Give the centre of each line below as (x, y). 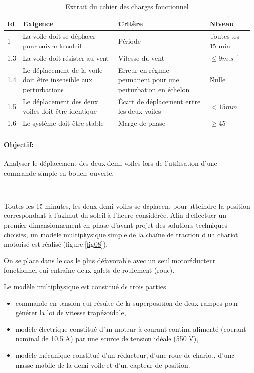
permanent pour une (148, 80)
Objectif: (19, 144)
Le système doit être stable (63, 123)
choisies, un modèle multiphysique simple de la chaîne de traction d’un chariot (121, 234)
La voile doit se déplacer (59, 36)
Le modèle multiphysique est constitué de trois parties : (87, 287)
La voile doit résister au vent (66, 58)
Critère (130, 23)
